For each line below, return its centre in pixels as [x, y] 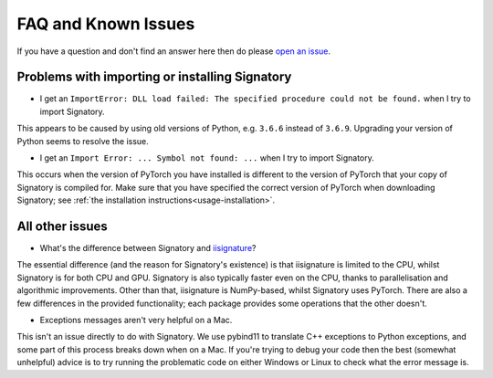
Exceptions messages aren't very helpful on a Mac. [136, 320]
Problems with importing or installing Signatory [154, 77]
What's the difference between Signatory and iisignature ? [148, 248]
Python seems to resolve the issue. [83, 141]
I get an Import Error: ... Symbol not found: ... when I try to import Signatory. [207, 158]
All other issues [63, 226]
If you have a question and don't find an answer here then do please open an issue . [174, 51]
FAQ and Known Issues [106, 24]
